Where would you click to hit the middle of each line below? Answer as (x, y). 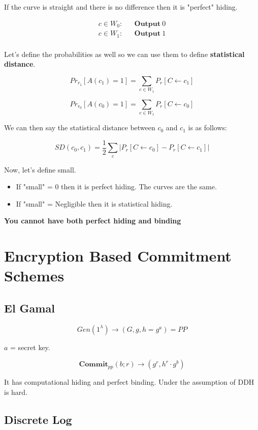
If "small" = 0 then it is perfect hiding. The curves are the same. (116, 187)
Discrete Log (38, 420)
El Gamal (29, 308)
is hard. (16, 392)
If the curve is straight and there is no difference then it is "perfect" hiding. (121, 7)
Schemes (34, 276)
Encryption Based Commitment (118, 256)
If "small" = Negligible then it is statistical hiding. (94, 203)
